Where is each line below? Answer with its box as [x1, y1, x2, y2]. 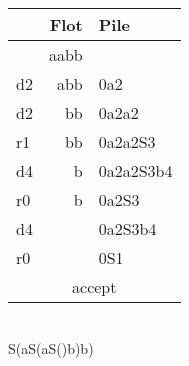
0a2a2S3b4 [98, 159, 173, 182]
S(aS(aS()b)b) [8, 337, 94, 358]
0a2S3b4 [98, 217, 157, 240]
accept [72, 275, 117, 298]
